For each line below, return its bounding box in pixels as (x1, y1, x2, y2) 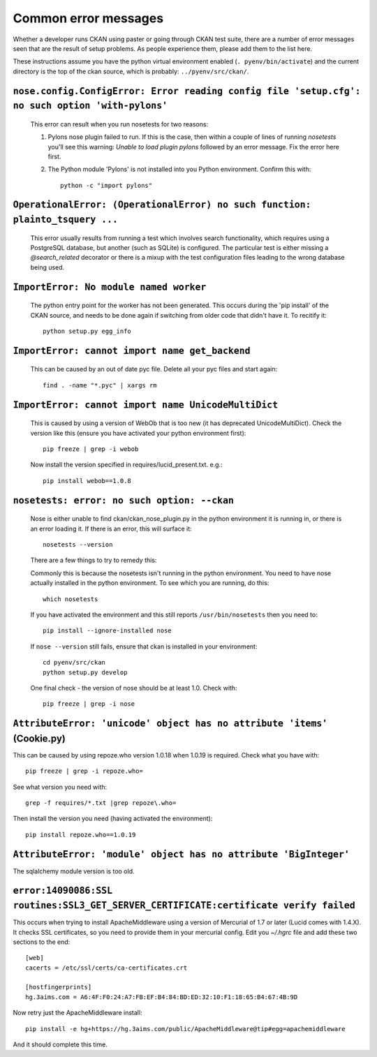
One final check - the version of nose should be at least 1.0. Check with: (30, 683, 237, 692)
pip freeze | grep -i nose (43, 700, 135, 708)
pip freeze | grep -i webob (43, 445, 139, 453)
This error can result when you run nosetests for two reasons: (30, 119, 209, 128)
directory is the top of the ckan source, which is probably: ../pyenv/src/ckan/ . (13, 67, 249, 75)
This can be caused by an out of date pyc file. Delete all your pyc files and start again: (30, 365, 278, 374)
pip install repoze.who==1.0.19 (25, 831, 136, 838)
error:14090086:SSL (13, 885, 113, 896)
